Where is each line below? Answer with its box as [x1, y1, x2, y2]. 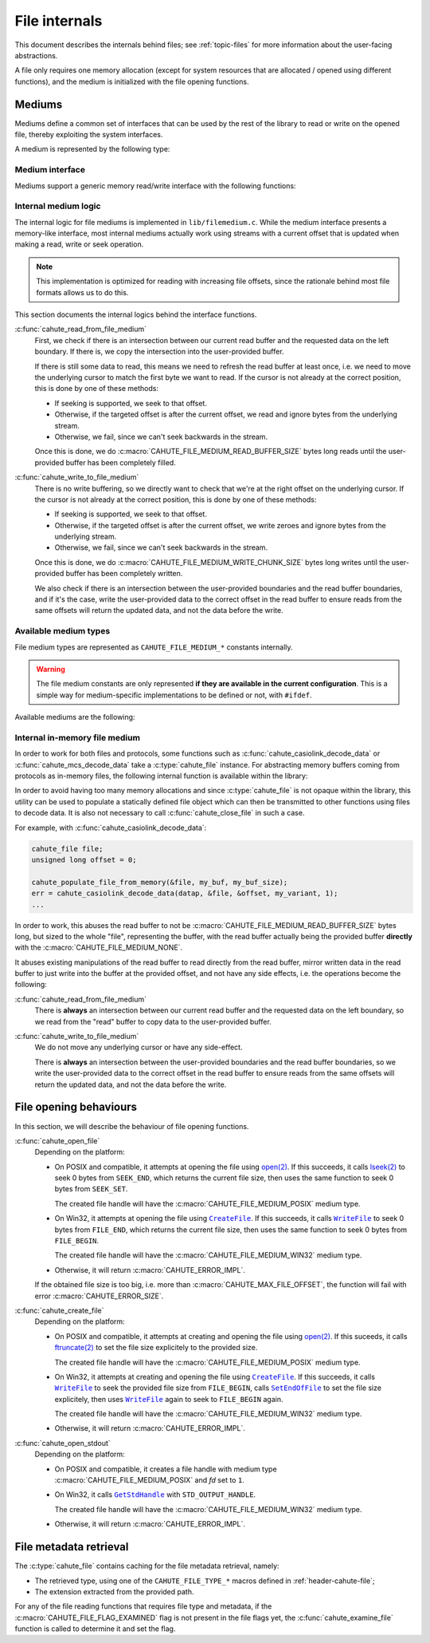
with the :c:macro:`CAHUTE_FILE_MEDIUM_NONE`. [14, 942, 183, 953]
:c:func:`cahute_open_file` [14, 1135, 100, 1145]
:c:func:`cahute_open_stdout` [14, 1438, 111, 1447]
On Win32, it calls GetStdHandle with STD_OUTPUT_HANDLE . [54, 1490, 256, 1499]
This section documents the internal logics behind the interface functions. [14, 310, 257, 319]
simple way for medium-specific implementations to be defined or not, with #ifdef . [36, 690, 312, 700]
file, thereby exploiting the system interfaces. [14, 130, 163, 140]
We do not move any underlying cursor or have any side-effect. [34, 1042, 243, 1053]
